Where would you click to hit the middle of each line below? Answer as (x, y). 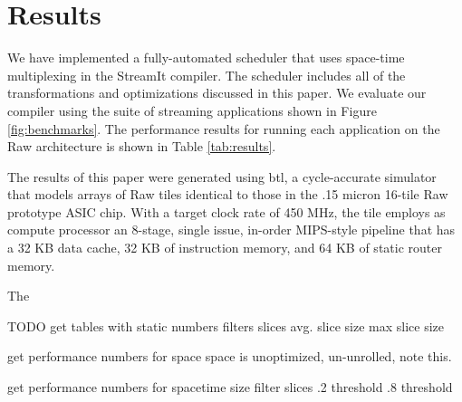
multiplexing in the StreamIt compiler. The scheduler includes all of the (207, 75)
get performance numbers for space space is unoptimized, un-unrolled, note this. (230, 356)
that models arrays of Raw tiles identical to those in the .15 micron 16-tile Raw (228, 194)
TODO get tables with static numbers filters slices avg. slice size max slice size (226, 325)
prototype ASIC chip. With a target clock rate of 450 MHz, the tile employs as (226, 211)
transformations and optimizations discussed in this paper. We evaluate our (217, 93)
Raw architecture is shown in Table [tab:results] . (142, 146)
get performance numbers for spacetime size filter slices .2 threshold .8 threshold (230, 387)
